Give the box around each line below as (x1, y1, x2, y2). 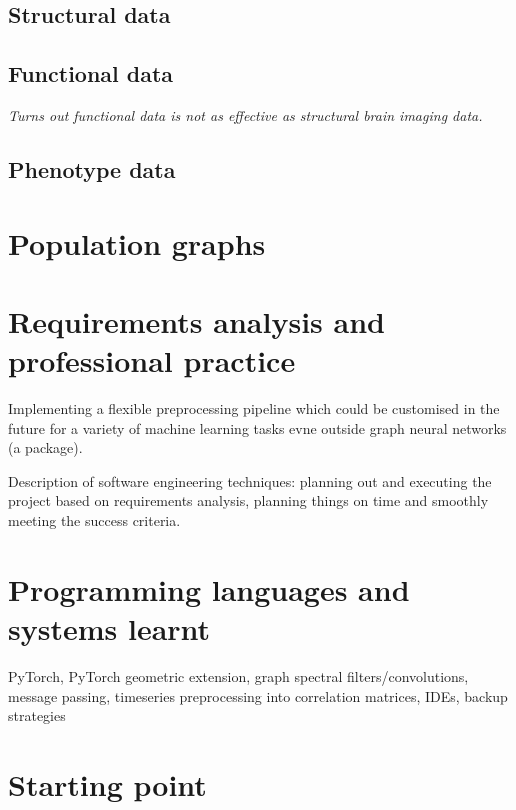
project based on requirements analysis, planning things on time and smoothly (8, 490, 489, 511)
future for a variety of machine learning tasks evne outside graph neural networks (8, 417, 507, 438)
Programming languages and (8, 568, 410, 609)
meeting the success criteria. (8, 510, 181, 531)
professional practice (8, 340, 296, 381)
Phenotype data (8, 153, 176, 184)
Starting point (8, 763, 207, 804)
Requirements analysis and (8, 300, 385, 341)
